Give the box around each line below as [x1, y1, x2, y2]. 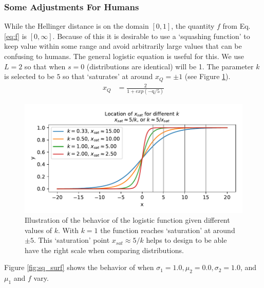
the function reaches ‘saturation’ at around [100, 224, 235, 235]
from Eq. [222, 21, 251, 31]
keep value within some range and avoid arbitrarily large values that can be [4, 41, 242, 51]
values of [25, 224, 52, 235]
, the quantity [171, 21, 215, 31]
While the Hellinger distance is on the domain [4, 21, 149, 31]
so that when [24, 61, 66, 71]
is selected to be [4, 71, 54, 82]
